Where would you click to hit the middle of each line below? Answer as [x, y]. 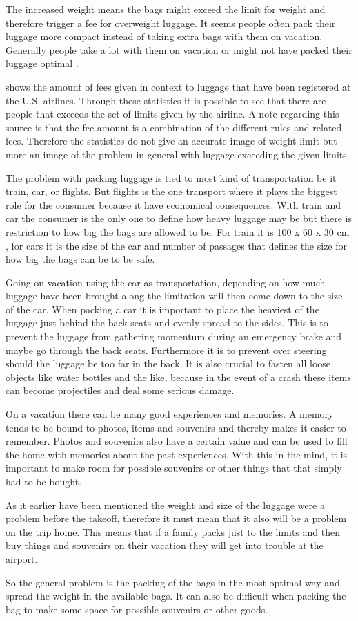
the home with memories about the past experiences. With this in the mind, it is [177, 454]
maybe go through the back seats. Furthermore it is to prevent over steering [166, 350]
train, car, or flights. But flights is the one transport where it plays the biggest [171, 191]
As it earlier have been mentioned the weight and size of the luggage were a [165, 504]
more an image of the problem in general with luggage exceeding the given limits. [178, 154]
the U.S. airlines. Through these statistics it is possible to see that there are [166, 100]
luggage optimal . [42, 63]
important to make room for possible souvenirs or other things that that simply [174, 468]
